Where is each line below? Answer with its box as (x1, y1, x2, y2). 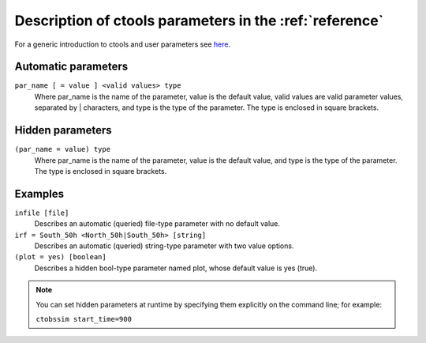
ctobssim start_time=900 (35, 315, 132, 323)
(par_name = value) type (14, 145, 110, 154)
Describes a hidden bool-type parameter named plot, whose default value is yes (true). (34, 263, 318, 273)
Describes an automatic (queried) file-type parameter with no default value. (34, 219, 280, 228)
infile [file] (14, 208, 69, 217)
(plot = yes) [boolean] (14, 253, 106, 262)
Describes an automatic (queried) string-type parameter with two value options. (34, 241, 294, 251)
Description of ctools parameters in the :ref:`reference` (14, 12, 384, 29)
